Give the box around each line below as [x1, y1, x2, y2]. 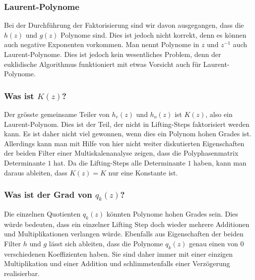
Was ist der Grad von [4, 188, 92, 201]
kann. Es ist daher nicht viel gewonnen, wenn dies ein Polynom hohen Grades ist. [4, 128, 252, 139]
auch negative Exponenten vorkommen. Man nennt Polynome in [4, 39, 199, 50]
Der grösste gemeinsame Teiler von [4, 109, 110, 119]
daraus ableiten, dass [4, 167, 67, 177]
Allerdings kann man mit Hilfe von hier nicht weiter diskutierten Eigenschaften [4, 138, 245, 148]
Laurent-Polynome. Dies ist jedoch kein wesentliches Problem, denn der [4, 49, 221, 59]
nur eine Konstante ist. [108, 167, 178, 177]
